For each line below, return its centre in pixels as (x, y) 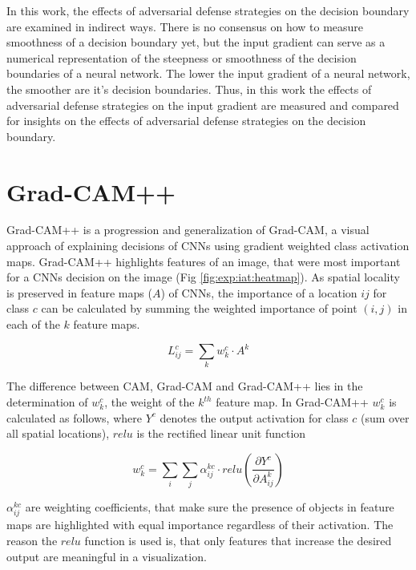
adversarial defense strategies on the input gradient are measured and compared (203, 105)
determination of (47, 402)
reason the (32, 540)
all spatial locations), (58, 433)
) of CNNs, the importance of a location (259, 292)
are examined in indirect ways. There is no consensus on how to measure (185, 26)
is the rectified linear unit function (221, 433)
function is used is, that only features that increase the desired (238, 540)
